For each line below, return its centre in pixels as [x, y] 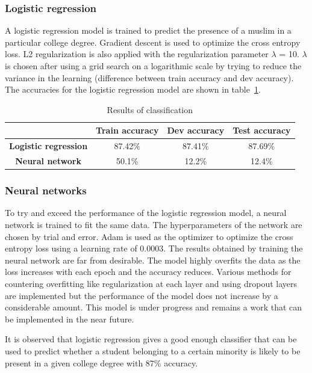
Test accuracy [262, 130]
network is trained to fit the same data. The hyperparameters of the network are [154, 224]
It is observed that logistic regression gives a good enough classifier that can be [151, 339]
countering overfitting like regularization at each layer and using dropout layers [151, 283]
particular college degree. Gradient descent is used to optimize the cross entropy [153, 42]
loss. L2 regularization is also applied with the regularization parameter [137, 54]
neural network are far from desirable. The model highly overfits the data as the [153, 260]
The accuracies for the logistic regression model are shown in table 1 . [133, 89]
